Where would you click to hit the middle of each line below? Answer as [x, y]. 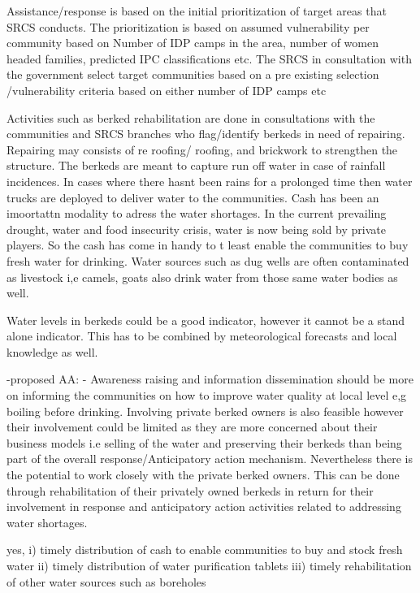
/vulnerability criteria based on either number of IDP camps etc [167, 90]
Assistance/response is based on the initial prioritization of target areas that [197, 11]
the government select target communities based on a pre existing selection [193, 74]
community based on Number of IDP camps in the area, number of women [193, 43]
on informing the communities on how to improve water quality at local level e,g [207, 395]
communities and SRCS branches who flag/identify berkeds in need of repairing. [206, 134]
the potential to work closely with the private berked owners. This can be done [203, 475]
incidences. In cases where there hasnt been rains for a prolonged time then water [210, 181]
